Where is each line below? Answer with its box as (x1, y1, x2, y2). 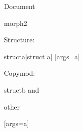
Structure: (4, 34, 35, 45)
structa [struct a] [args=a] (4, 51, 80, 61)
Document (4, 1, 35, 11)
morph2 (4, 17, 27, 28)
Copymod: (4, 68, 35, 78)
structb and (4, 84, 39, 95)
